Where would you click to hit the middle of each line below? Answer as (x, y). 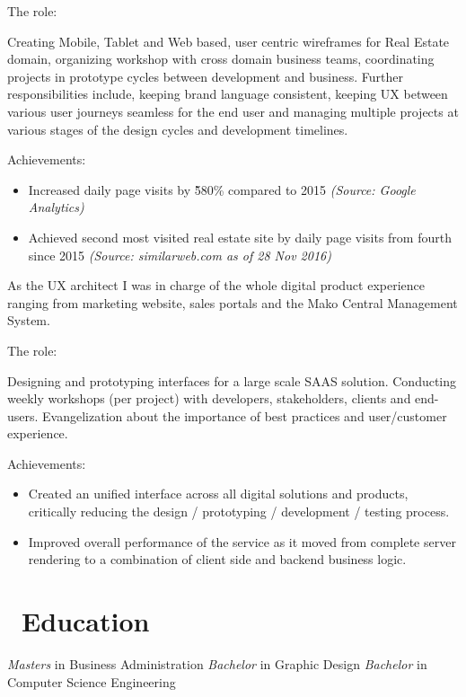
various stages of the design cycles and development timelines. (178, 129)
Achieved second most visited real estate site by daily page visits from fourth (240, 237)
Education (86, 621)
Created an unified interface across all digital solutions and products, (218, 494)
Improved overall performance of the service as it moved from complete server (242, 541)
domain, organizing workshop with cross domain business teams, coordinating (221, 59)
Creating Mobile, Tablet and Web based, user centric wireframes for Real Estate (229, 41)
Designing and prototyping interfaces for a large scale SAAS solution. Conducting (232, 380)
